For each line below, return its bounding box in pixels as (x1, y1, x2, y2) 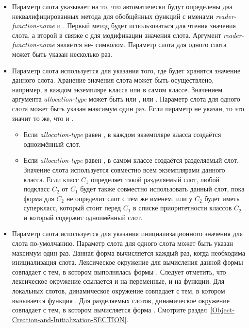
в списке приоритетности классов (133, 203, 232, 213)
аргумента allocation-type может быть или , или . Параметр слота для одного (12, 94, 240, 104)
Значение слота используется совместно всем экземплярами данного (23, 164, 225, 174)
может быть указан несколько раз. (12, 49, 113, 59)
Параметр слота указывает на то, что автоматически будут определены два (12, 1, 232, 11)
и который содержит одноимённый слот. (23, 212, 143, 222)
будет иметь (204, 193, 240, 203)
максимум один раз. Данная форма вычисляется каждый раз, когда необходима (12, 247, 245, 258)
